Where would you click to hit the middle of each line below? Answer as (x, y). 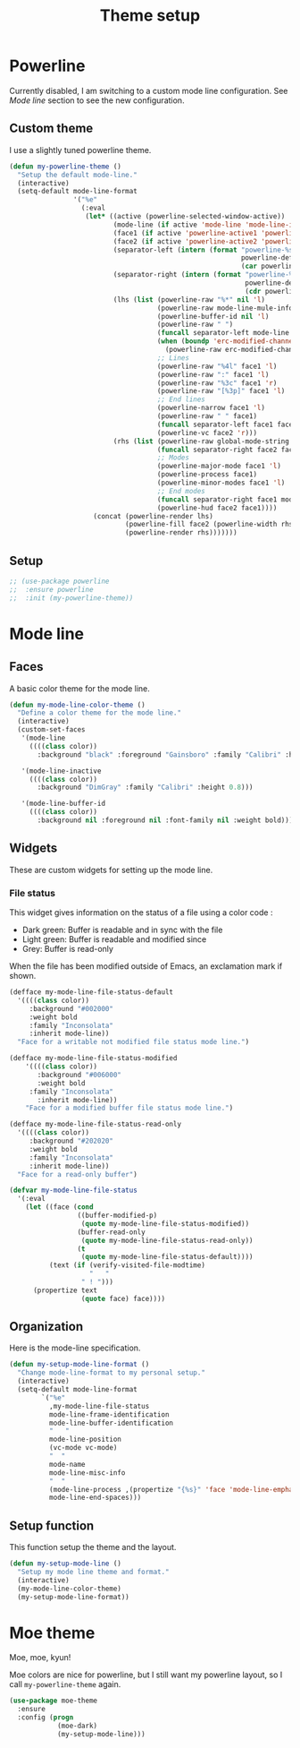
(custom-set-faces (52, 730)
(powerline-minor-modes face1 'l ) (221, 483)
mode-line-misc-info (87, 1473)
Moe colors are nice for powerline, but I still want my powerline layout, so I (146, 1675)
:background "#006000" (79, 1075)
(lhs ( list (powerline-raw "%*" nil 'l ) (189, 300)
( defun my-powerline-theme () (66, 167)
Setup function (52, 1525)
